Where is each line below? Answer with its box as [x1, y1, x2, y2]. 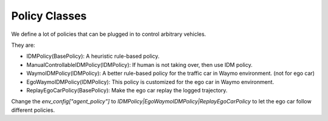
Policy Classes [11, 9, 87, 22]
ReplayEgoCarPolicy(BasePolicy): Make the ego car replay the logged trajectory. [26, 86, 228, 94]
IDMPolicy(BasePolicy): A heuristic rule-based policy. [26, 52, 160, 60]
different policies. [11, 106, 55, 114]
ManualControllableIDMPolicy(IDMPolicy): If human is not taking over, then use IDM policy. [26, 61, 253, 68]
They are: [11, 41, 36, 49]
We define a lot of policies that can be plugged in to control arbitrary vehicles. [11, 30, 207, 38]
